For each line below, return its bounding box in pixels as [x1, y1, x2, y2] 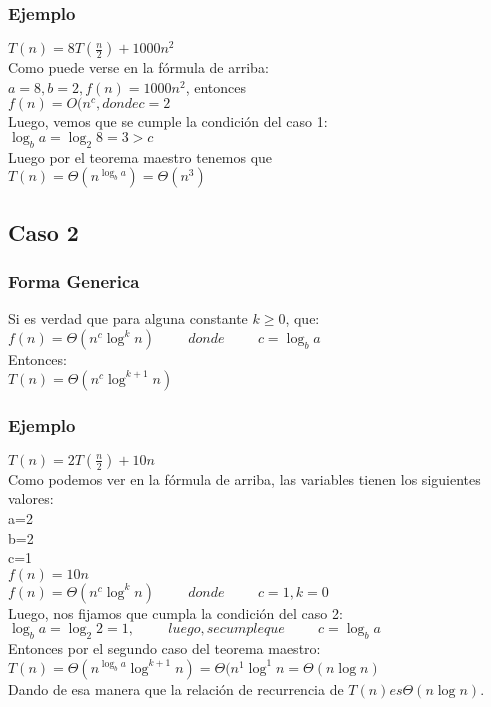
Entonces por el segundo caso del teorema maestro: [8, 638, 321, 659]
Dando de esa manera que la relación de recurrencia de [8, 678, 344, 699]
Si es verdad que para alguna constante [8, 308, 248, 329]
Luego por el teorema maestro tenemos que [8, 146, 273, 167]
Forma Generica [8, 269, 140, 294]
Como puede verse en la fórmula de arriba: [8, 57, 269, 78]
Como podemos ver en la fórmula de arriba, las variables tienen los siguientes [8, 468, 481, 489]
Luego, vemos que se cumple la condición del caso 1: [8, 111, 328, 132]
